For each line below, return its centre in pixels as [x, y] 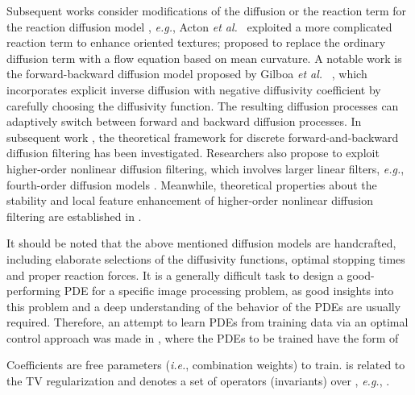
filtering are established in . [74, 216]
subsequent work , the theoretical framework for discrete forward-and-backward [203, 137]
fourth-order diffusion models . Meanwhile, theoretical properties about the [192, 184]
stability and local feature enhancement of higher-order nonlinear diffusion [190, 200]
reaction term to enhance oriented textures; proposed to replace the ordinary [196, 42]
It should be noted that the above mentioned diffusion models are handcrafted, [201, 243]
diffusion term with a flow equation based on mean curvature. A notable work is [204, 58]
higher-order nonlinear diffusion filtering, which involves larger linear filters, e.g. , [205, 168]
